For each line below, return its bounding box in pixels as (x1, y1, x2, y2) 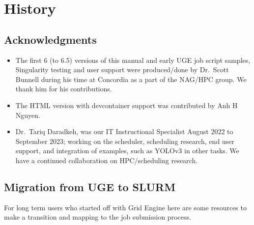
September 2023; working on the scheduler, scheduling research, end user (15, 136, 234, 146)
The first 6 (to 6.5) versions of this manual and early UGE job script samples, (15, 55, 251, 65)
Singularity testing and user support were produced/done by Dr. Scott (15, 64, 229, 75)
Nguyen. (15, 110, 40, 120)
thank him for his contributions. (15, 84, 112, 94)
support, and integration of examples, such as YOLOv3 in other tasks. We (15, 145, 239, 156)
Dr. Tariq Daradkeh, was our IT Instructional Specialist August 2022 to (15, 126, 233, 137)
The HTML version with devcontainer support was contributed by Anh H (15, 100, 238, 110)
